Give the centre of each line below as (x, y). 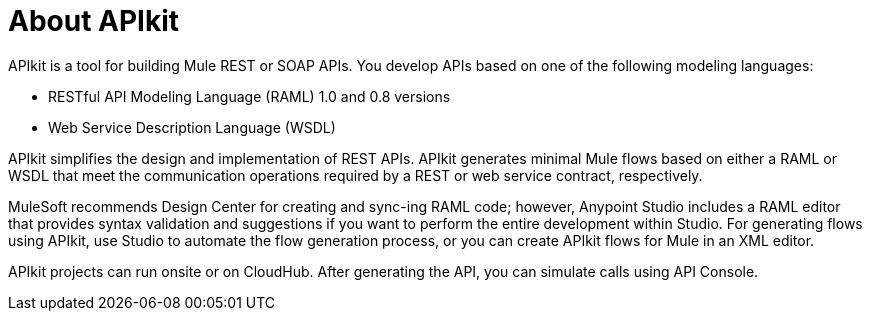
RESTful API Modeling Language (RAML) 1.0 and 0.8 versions (249, 96)
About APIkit (94, 21)
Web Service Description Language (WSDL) (192, 127)
